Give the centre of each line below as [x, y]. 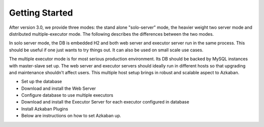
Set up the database [42, 82]
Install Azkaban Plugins [45, 109]
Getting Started [41, 13]
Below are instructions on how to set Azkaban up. [71, 116]
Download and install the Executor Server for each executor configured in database [105, 102]
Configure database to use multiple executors [67, 95]
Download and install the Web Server [59, 88]
